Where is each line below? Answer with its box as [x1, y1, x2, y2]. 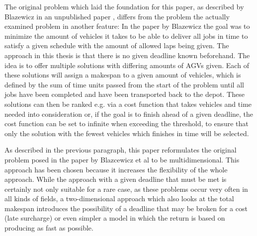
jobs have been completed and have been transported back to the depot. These [4, 89, 245, 99]
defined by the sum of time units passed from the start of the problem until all [4, 79, 244, 89]
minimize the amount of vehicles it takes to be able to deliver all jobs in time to [4, 30, 248, 41]
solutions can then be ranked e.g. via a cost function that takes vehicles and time [4, 98, 252, 109]
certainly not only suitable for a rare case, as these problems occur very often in [4, 183, 248, 194]
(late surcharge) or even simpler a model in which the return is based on [4, 213, 225, 223]
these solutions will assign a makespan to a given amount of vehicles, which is [4, 70, 241, 80]
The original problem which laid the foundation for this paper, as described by [4, 1, 244, 11]
